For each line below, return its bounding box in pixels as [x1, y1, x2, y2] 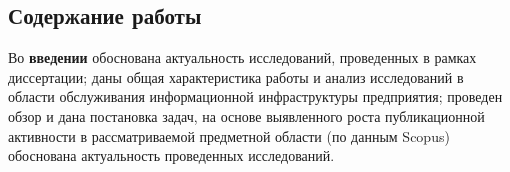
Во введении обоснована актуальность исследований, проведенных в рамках [8, 47, 477, 68]
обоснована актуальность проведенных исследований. [8, 145, 335, 166]
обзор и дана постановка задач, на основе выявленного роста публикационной [8, 105, 485, 126]
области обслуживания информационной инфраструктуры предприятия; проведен [8, 86, 503, 107]
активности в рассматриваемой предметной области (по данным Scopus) [8, 125, 450, 146]
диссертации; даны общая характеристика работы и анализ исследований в [8, 66, 464, 87]
